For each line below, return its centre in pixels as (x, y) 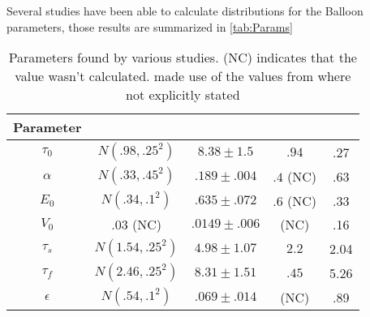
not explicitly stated (183, 95)
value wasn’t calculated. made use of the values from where (183, 76)
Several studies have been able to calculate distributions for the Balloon (185, 11)
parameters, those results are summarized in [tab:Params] (150, 26)
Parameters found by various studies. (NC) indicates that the (183, 58)
